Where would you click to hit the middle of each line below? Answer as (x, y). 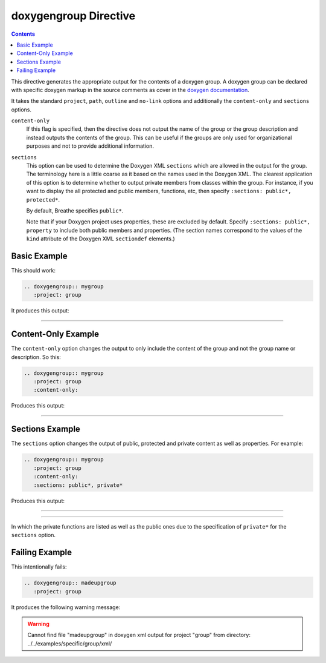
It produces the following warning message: (66, 607)
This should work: (34, 271)
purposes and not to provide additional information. (90, 146)
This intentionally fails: (39, 567)
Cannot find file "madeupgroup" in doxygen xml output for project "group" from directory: (139, 635)
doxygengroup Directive (73, 16)
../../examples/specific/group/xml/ (70, 643)
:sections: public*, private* (78, 485)
